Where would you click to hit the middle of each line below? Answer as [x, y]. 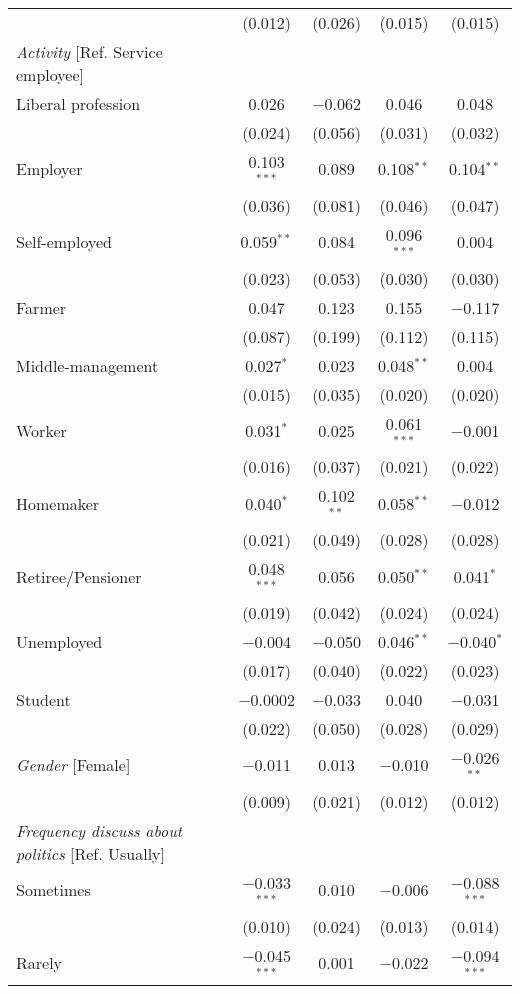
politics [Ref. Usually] [91, 853]
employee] [50, 74]
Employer [49, 169]
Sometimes [53, 890]
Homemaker [58, 503]
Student [43, 699]
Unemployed [59, 641]
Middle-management [87, 365]
